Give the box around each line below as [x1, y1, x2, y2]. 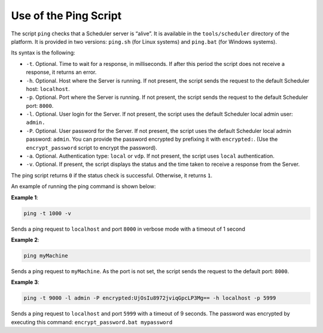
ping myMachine [23, 252, 68, 259]
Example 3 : [11, 278, 39, 286]
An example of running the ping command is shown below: [11, 183, 156, 190]
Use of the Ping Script [11, 9, 122, 22]
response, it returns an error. [26, 69, 97, 76]
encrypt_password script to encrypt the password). [26, 144, 158, 151]
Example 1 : [11, 193, 38, 201]
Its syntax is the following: [11, 49, 75, 56]
